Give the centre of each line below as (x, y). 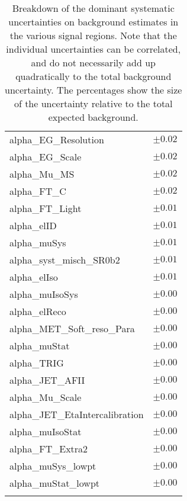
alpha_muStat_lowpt (55, 483)
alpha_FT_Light (46, 208)
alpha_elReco (38, 311)
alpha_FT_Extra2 (49, 449)
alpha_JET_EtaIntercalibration (77, 414)
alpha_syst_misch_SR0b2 (65, 260)
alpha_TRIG (37, 363)
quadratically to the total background (93, 76)
